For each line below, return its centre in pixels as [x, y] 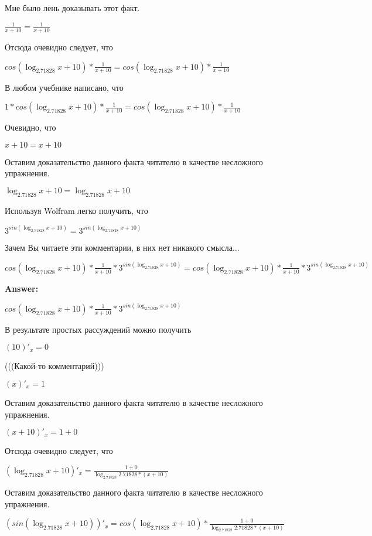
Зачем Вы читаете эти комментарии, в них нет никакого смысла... [122, 247]
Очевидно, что [30, 127]
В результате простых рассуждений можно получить [98, 329]
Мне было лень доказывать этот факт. [72, 8]
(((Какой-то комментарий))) [54, 366]
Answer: [22, 288]
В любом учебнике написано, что [64, 87]
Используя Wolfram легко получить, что [76, 210]
